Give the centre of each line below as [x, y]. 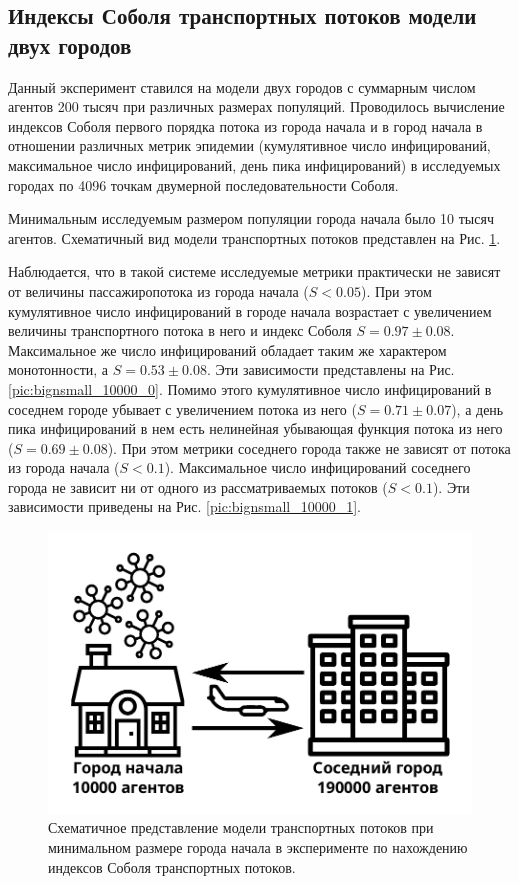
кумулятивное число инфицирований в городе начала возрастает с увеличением [250, 310]
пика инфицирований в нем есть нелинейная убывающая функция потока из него [255, 428]
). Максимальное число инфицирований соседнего [317, 467]
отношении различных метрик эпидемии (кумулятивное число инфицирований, [249, 145]
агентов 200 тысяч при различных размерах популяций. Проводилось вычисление [256, 106]
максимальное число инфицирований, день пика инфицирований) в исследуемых [254, 164]
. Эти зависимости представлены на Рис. [330, 369]
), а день [477, 408]
